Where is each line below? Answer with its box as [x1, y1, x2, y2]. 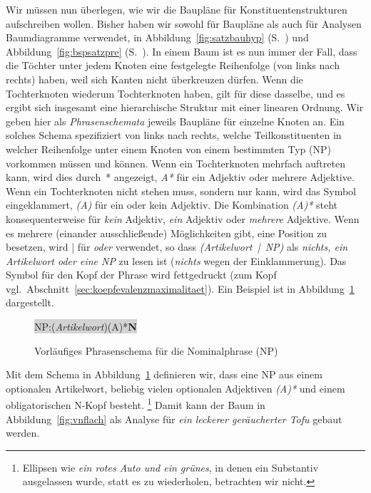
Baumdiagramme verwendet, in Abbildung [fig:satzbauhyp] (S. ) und [6, 30, 309, 45]
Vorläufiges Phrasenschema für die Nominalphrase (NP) [34, 343, 278, 358]
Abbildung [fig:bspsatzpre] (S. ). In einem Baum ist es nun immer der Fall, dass [6, 43, 357, 58]
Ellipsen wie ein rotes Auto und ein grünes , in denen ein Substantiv [22, 460, 319, 474]
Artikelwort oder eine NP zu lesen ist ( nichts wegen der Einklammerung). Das [6, 253, 347, 268]
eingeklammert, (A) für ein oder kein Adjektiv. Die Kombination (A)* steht [6, 197, 338, 212]
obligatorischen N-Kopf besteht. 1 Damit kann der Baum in [6, 395, 265, 412]
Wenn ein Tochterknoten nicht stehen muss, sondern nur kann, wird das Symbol [6, 183, 356, 198]
